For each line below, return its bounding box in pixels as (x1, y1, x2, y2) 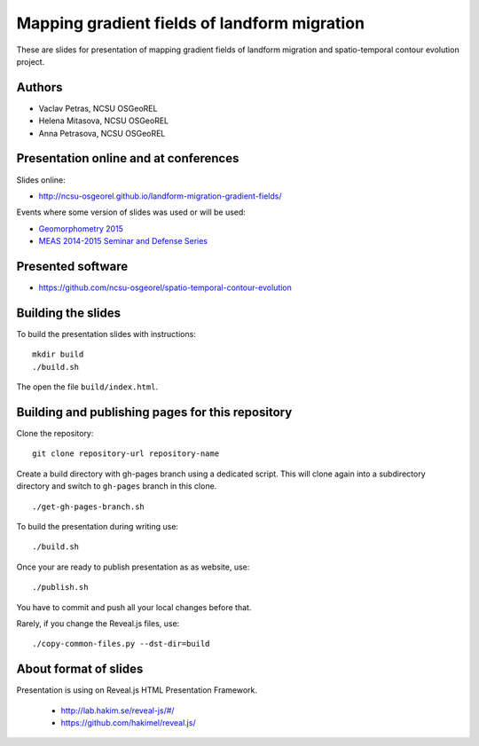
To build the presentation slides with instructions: (16, 328, 197, 339)
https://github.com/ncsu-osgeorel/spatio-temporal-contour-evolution (38, 282, 293, 293)
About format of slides (16, 662, 144, 677)
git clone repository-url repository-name (32, 449, 220, 459)
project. (16, 56, 45, 67)
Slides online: (16, 174, 66, 185)
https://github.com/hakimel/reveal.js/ (60, 717, 196, 727)
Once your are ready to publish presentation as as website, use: (16, 561, 250, 572)
